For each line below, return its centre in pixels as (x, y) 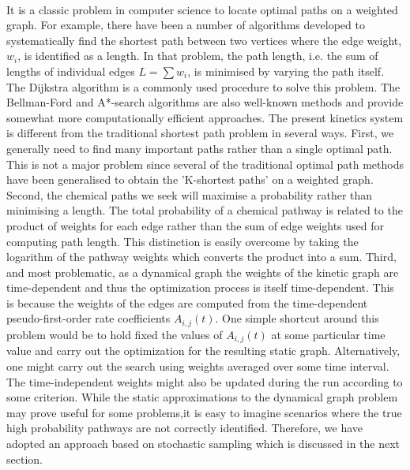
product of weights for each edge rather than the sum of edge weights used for (196, 225)
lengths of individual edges (71, 71)
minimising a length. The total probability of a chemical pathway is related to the (205, 210)
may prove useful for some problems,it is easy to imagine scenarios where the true (204, 412)
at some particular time (328, 334)
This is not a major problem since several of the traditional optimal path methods (205, 164)
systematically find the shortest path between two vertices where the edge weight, (204, 40)
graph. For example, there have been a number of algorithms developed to (186, 25)
